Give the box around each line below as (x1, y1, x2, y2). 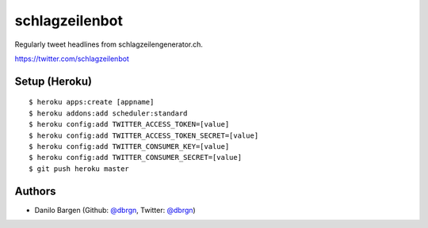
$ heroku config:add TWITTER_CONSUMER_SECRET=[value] (29, 153, 242, 162)
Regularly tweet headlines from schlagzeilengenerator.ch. (14, 40, 204, 49)
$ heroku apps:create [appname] (29, 97, 155, 107)
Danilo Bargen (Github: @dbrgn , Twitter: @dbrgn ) (34, 205, 196, 215)
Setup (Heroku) (14, 74, 93, 88)
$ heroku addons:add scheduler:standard (29, 108, 188, 118)
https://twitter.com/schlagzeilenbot (14, 54, 130, 63)
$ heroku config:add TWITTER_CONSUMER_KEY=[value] (29, 142, 230, 150)
